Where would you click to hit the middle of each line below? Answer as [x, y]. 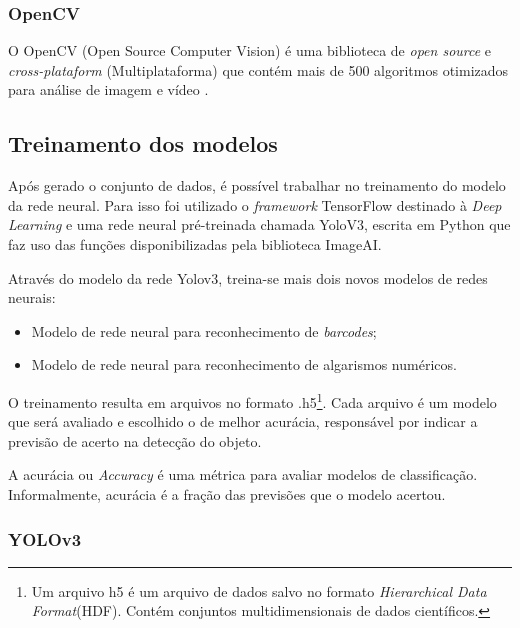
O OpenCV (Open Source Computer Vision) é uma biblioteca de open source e [250, 50]
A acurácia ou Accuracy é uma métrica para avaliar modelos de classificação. [243, 474]
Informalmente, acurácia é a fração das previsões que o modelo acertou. [227, 493]
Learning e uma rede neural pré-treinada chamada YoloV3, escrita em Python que [259, 224]
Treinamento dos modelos [143, 143]
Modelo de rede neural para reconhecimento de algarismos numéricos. [244, 364]
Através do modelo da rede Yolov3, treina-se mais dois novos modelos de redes [248, 277]
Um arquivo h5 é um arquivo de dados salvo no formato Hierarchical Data [259, 590]
